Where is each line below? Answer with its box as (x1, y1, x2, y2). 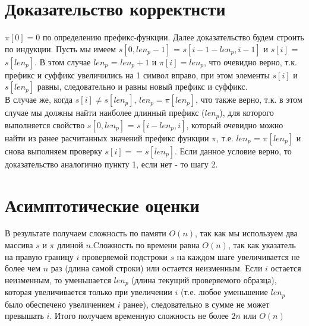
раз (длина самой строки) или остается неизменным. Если (51, 262, 263, 274)
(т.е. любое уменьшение (181, 286, 268, 298)
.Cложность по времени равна (90, 239, 200, 251)
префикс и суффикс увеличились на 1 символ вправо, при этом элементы (5, 68, 270, 81)
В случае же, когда (5, 93, 73, 106)
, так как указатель (228, 239, 296, 251)
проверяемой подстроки (81, 250, 168, 262)
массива (5, 239, 33, 251)
